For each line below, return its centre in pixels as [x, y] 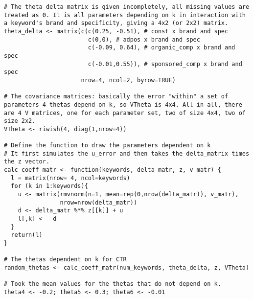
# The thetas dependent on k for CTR [65, 260]
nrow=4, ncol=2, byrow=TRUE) [128, 80]
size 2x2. [20, 121]
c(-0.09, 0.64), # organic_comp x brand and [161, 48]
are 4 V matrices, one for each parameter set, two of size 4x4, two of [125, 113]
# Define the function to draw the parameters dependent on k [107, 146]
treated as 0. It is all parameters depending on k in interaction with [125, 15]
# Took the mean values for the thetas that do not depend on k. [113, 284]
